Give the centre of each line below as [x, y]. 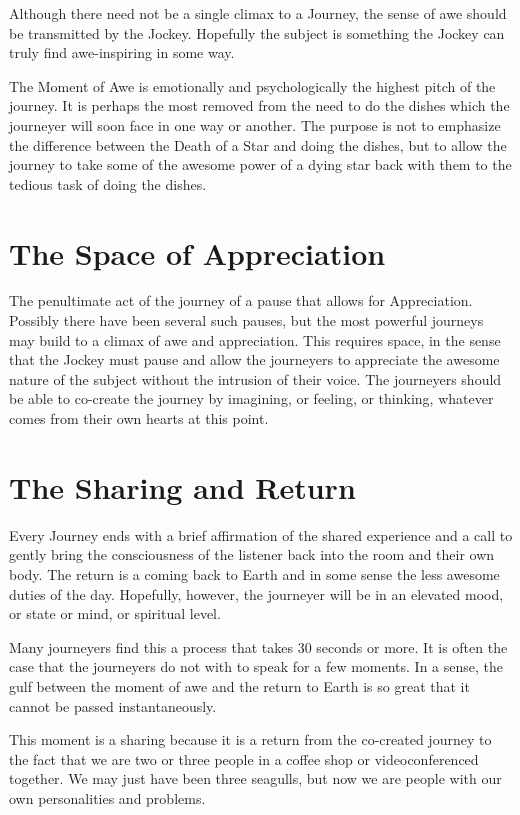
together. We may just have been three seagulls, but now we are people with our [255, 778]
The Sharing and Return [182, 486]
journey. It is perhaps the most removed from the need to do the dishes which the [259, 105]
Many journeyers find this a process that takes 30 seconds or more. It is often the [258, 646]
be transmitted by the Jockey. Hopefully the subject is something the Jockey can [257, 32]
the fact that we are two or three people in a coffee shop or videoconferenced [244, 758]
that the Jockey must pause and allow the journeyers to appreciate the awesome [254, 359]
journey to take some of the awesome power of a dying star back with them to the [260, 164]
